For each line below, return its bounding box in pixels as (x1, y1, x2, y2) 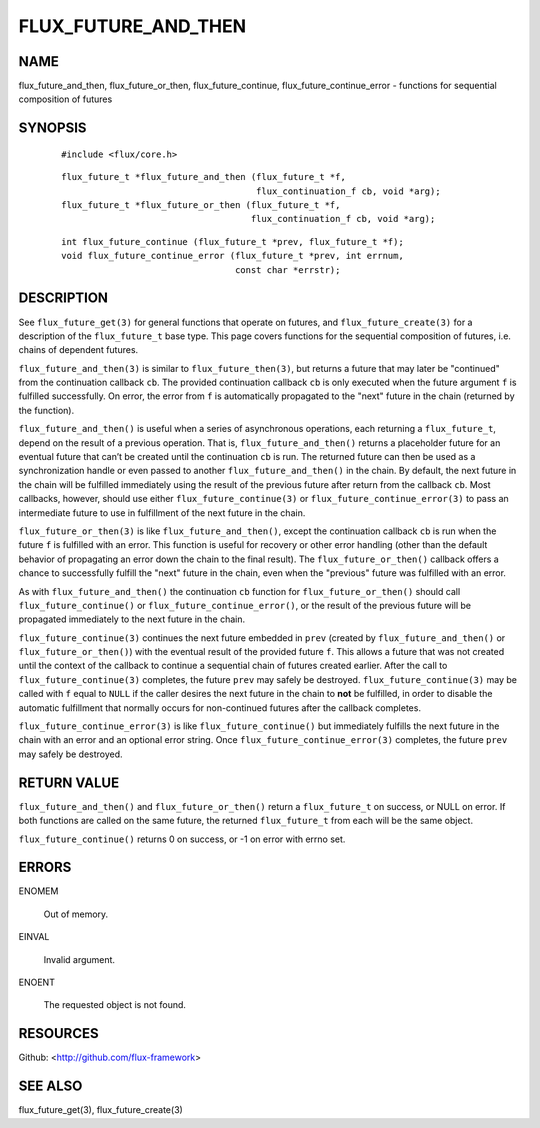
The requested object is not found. (43, 999, 187, 1011)
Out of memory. (43, 908, 109, 920)
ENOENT (18, 976, 55, 988)
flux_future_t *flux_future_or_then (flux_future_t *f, (61, 200, 341, 211)
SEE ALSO (18, 1078, 83, 1095)
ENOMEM (18, 885, 59, 897)
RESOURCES (18, 1025, 99, 1042)
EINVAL (18, 931, 50, 943)
